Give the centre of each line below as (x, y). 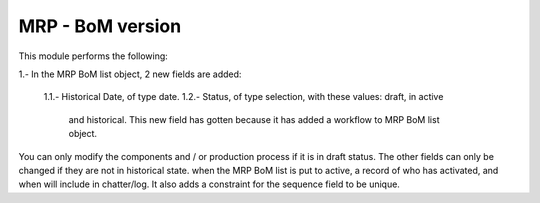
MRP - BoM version (100, 26)
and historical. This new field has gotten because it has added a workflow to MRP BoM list (254, 119)
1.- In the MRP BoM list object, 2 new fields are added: (130, 74)
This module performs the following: (93, 56)
